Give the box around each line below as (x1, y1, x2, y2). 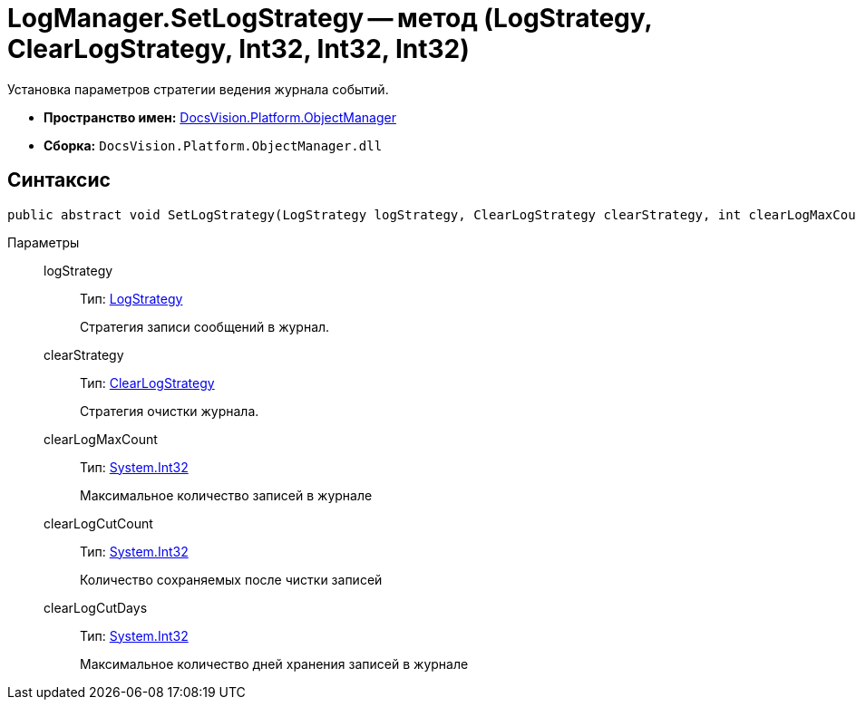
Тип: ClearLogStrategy (80, 374, 215, 391)
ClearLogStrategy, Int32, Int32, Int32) (7, 34, 470, 64)
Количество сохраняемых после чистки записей (80, 571, 383, 587)
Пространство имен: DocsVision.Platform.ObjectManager (44, 109, 396, 125)
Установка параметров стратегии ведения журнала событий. (7, 81, 389, 97)
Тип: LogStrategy (80, 290, 183, 306)
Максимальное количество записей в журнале (80, 487, 373, 503)
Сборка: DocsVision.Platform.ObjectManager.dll (44, 137, 383, 153)
